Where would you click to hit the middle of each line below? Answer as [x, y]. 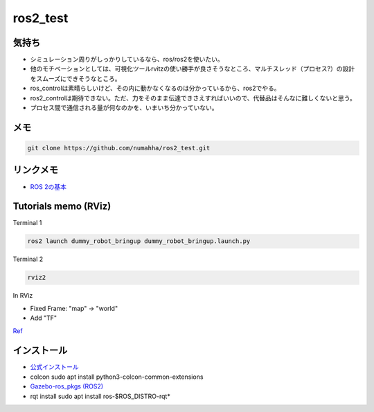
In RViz [23, 296]
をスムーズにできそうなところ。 [75, 78]
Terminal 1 [27, 223]
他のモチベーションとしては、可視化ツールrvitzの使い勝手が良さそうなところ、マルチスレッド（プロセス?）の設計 [193, 69]
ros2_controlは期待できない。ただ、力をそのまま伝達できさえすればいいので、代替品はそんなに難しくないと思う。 [193, 98]
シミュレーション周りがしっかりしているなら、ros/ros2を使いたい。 [127, 60]
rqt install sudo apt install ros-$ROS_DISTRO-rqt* [100, 396]
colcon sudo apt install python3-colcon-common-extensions [117, 377]
